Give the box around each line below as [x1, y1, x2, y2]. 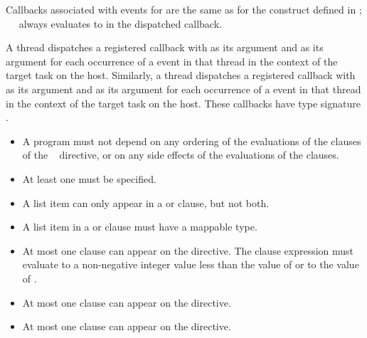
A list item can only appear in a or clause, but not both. [22, 195, 270, 210]
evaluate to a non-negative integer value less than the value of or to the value [22, 257, 359, 272]
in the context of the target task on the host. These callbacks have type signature [6, 95, 361, 110]
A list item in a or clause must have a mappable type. [22, 219, 257, 234]
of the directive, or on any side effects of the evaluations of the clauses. [22, 147, 339, 162]
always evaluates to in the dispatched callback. [18, 16, 222, 31]
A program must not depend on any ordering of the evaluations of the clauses [22, 133, 361, 148]
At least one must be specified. [22, 171, 156, 186]
